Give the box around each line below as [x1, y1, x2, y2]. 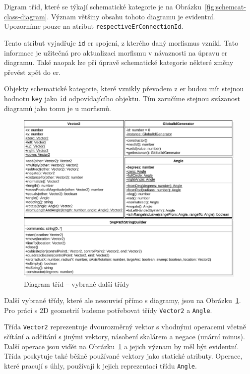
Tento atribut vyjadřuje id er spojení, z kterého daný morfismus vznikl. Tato [4, 37, 239, 48]
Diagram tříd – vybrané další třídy [24, 278, 129, 289]
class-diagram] [4, 11, 47, 21]
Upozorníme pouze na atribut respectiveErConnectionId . [4, 21, 184, 31]
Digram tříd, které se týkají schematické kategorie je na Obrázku [4, 1, 201, 11]
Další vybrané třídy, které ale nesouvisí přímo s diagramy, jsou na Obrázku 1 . [4, 295, 241, 306]
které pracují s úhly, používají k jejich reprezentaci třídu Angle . [4, 360, 197, 371]
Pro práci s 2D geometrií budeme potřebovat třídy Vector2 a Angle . [4, 305, 212, 315]
